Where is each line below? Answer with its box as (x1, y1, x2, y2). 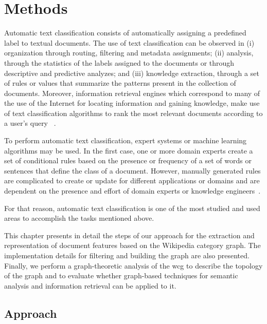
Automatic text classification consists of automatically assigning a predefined (4, 27, 246, 38)
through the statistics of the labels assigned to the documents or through (4, 57, 235, 68)
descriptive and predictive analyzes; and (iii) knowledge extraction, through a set (4, 67, 259, 78)
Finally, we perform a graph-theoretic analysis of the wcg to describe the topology (4, 260, 263, 271)
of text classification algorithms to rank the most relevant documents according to (4, 107, 263, 118)
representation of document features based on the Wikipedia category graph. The (4, 240, 261, 251)
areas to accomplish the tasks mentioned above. (4, 213, 154, 223)
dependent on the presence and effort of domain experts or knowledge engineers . (4, 185, 261, 196)
